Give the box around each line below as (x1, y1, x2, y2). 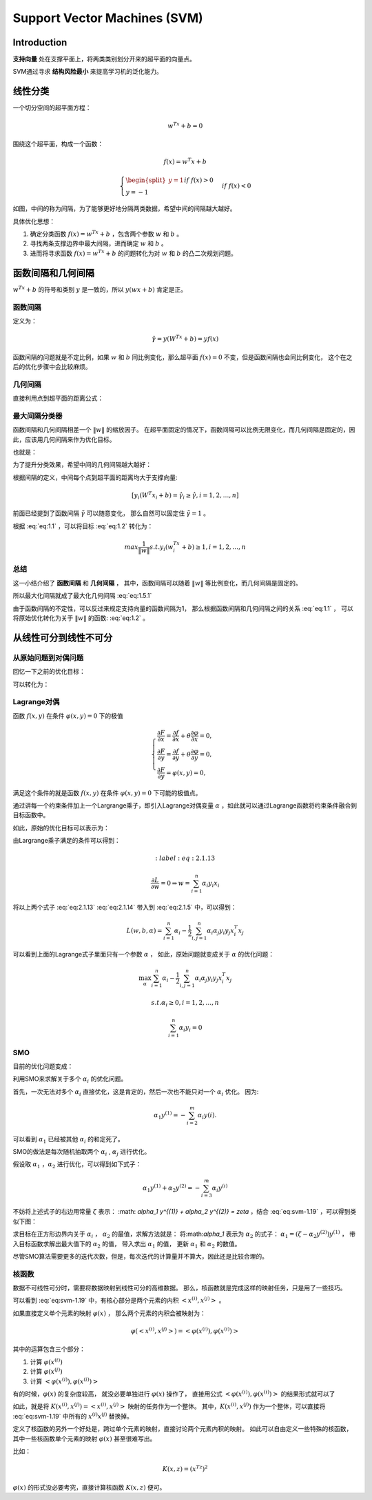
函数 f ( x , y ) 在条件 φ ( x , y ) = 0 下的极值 (12, 711, 123, 720)
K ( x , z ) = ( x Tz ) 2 (162, 1464, 208, 1473)
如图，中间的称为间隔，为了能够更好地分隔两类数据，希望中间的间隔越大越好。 (12, 204, 236, 213)
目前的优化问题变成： (12, 1062, 74, 1070)
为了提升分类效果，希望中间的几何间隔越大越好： (12, 461, 152, 469)
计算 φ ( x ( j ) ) (30, 1366, 63, 1376)
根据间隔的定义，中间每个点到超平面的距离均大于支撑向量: (12, 473, 178, 481)
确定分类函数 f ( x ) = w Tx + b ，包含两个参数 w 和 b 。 (30, 229, 183, 238)
